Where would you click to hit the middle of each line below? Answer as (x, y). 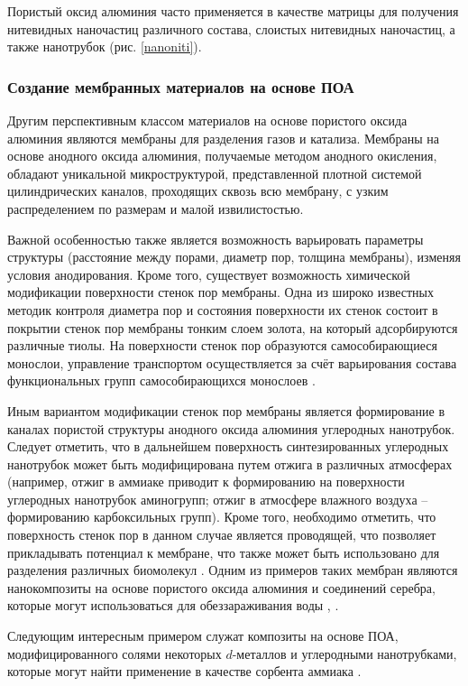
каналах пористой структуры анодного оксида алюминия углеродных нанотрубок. (231, 428)
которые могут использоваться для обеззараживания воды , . (173, 605)
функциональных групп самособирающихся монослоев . (161, 380)
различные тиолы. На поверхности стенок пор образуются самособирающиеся (222, 345)
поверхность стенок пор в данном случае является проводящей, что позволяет (222, 535)
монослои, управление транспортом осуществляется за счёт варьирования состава (232, 362)
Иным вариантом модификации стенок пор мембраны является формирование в (226, 410)
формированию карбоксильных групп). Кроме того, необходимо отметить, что (222, 517)
